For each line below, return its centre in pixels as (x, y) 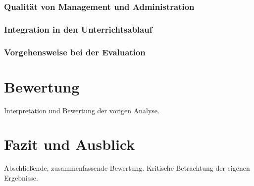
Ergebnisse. (21, 177)
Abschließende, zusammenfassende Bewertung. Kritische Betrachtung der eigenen (127, 168)
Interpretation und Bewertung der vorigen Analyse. (82, 110)
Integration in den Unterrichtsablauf (78, 29)
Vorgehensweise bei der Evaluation (75, 52)
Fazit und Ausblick (70, 144)
